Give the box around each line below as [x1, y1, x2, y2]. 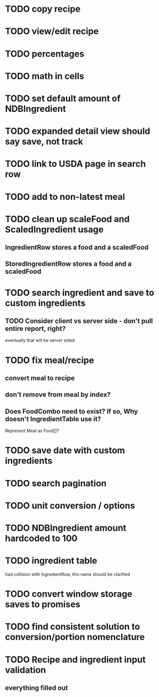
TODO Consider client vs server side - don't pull [5, 317, 153, 326]
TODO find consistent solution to [5, 621, 140, 632]
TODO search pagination [5, 478, 107, 489]
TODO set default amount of [5, 93, 121, 104]
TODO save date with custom [5, 445, 125, 456]
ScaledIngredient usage [5, 224, 104, 235]
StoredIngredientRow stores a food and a [5, 260, 132, 268]
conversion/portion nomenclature [5, 632, 145, 643]
